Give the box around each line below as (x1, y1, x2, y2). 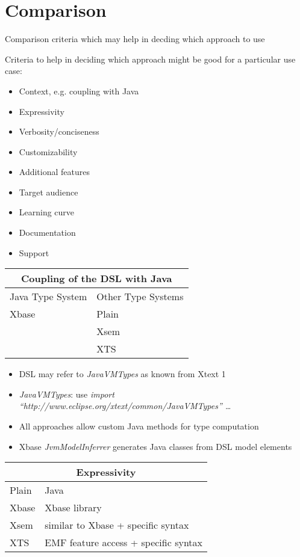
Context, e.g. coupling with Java (19, 84, 139, 97)
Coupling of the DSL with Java (20, 271, 172, 286)
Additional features (19, 165, 90, 178)
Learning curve (19, 206, 75, 218)
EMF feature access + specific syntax (45, 535, 203, 550)
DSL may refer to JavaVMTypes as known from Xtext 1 (19, 368, 226, 380)
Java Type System (10, 289, 87, 304)
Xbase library (45, 500, 102, 515)
